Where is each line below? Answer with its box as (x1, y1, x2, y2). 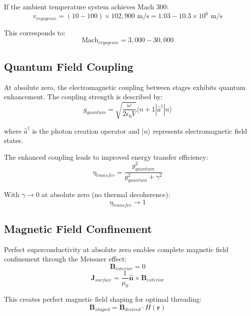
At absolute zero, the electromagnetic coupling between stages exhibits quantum (4, 82, 246, 92)
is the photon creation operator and (32, 125, 140, 136)
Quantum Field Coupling (4, 58, 134, 74)
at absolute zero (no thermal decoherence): (41, 189, 170, 200)
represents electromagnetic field (153, 125, 248, 136)
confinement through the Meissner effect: (4, 254, 127, 264)
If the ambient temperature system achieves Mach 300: (4, 1, 169, 11)
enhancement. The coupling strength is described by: (4, 91, 163, 102)
